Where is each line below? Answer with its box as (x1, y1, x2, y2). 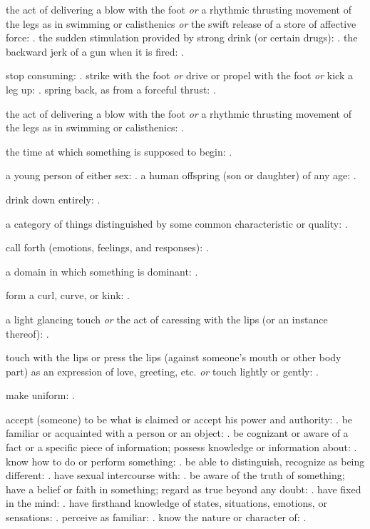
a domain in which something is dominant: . (6, 263, 198, 278)
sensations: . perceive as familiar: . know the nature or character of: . (6, 510, 307, 525)
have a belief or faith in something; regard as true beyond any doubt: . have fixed (6, 481, 361, 496)
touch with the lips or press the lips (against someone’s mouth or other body (6, 350, 341, 365)
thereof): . (6, 326, 49, 341)
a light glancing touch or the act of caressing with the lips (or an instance (6, 311, 328, 326)
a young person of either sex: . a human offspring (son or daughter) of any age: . (6, 168, 356, 183)
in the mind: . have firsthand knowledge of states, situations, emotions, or (6, 495, 327, 510)
